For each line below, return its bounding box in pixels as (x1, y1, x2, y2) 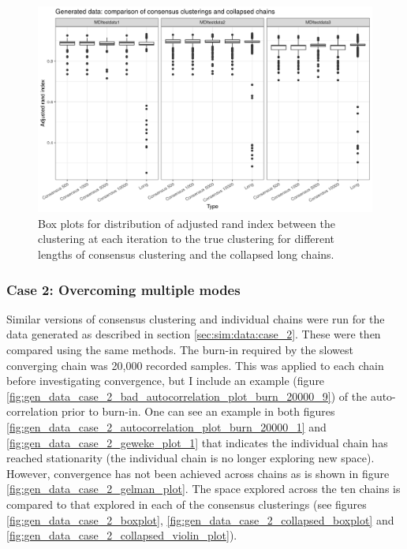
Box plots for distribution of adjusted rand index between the (38, 215, 336, 231)
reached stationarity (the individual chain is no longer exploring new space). (6, 450, 375, 466)
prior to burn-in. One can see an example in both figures (62, 403, 335, 420)
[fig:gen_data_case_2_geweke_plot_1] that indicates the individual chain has (6, 434, 388, 450)
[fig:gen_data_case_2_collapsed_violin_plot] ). (6, 527, 237, 543)
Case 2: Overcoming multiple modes (6, 279, 241, 299)
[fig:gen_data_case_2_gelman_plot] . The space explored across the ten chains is (6, 480, 401, 497)
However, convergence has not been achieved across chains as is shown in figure (6, 465, 390, 481)
